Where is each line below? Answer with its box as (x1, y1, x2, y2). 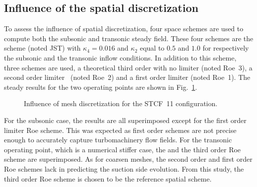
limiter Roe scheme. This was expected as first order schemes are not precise (4, 125, 237, 135)
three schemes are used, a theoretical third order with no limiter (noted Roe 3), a (4, 62, 253, 72)
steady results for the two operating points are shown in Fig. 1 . (4, 81, 197, 92)
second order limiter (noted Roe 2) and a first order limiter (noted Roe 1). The (4, 72, 251, 82)
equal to (139, 43, 165, 53)
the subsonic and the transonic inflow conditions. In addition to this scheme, (4, 52, 237, 62)
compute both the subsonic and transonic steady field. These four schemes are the (4, 33, 254, 43)
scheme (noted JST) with (4, 43, 81, 53)
